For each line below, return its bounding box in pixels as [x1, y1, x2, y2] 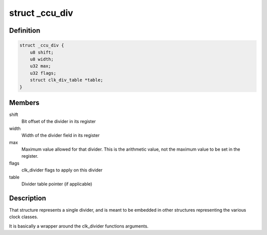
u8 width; [30, 56, 54, 62]
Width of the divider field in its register [21, 132, 100, 138]
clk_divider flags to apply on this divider [21, 167, 103, 173]
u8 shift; [30, 50, 54, 55]
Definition [9, 26, 41, 35]
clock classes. [9, 214, 39, 220]
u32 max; [30, 63, 51, 69]
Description [9, 194, 46, 202]
